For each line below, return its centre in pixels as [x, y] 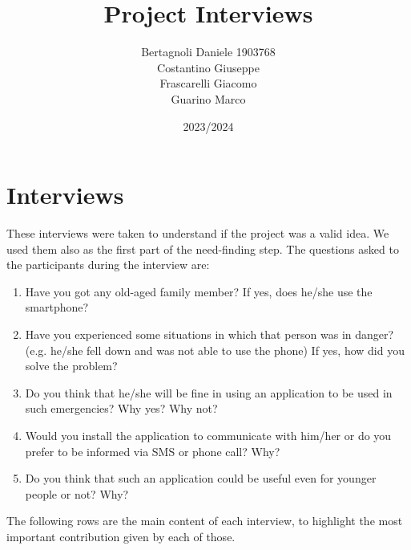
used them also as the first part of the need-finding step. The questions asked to [203, 249]
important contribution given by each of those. [121, 536]
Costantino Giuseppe [208, 67]
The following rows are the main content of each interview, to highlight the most [205, 521]
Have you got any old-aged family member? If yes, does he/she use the [199, 291]
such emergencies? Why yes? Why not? [121, 408]
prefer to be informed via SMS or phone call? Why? [153, 451]
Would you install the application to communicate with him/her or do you [208, 435]
